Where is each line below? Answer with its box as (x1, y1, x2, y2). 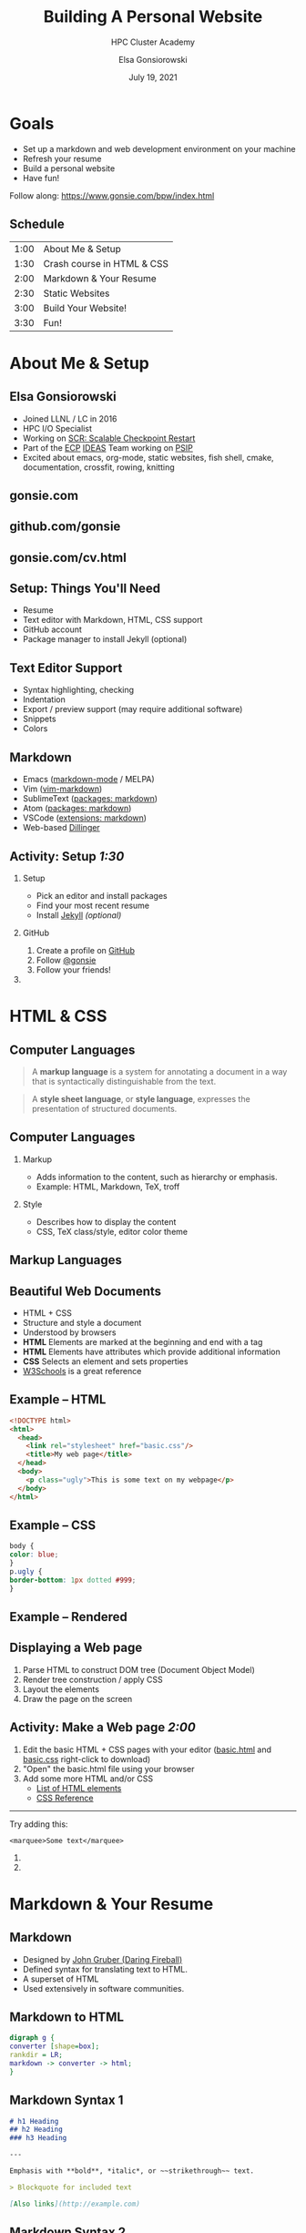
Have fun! (22, 172, 60, 183)
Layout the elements (22, 1683, 100, 1695)
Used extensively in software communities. (22, 1983, 185, 1993)
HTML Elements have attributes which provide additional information (22, 1346, 280, 1357)
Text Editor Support (9, 660, 123, 676)
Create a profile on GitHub (36, 944, 135, 955)
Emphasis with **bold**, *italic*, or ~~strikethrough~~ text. (9, 2167, 255, 2176)
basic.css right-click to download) (22, 1753, 151, 1764)
